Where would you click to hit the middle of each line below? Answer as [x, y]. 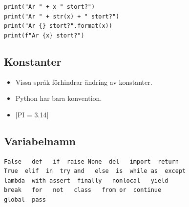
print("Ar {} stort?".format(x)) [58, 26]
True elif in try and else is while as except [95, 171]
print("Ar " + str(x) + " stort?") [62, 16]
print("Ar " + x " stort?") [50, 7]
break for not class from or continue [83, 190]
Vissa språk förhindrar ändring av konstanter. [84, 82]
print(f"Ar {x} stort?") [44, 35]
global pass [25, 199]
